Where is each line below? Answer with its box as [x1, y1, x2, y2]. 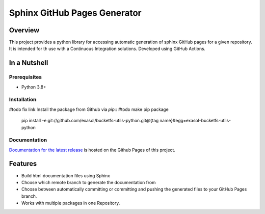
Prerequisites [9, 74, 42, 80]
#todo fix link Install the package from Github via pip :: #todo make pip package [9, 106, 169, 112]
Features [9, 160, 37, 168]
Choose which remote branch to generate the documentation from [21, 179, 156, 185]
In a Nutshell [9, 59, 49, 67]
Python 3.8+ [21, 84, 47, 90]
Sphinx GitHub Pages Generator [9, 7, 142, 18]
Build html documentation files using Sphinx [21, 172, 110, 179]
